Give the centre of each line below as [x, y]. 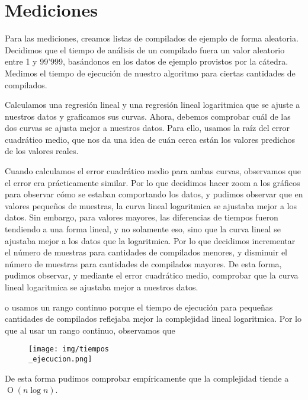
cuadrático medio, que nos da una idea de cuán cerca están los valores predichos [150, 139]
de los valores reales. [42, 151]
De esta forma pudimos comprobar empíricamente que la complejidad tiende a [147, 378]
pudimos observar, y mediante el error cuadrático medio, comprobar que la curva [152, 275]
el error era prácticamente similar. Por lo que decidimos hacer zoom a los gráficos [153, 182]
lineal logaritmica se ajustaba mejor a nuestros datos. [102, 287]
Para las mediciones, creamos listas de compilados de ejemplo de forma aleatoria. [152, 38]
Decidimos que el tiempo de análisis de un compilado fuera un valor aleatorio [145, 49]
